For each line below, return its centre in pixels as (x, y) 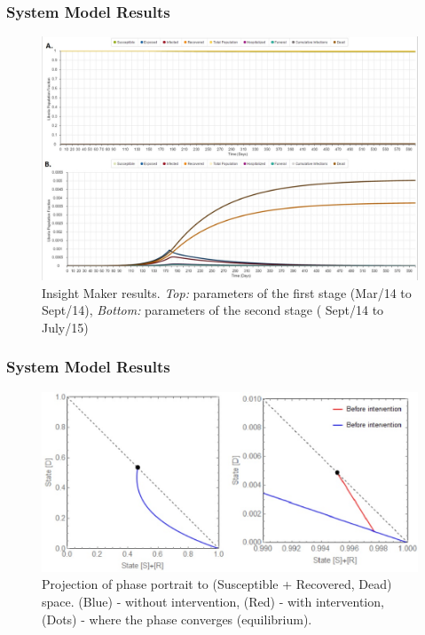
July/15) (65, 327)
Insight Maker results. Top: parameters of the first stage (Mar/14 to (227, 292)
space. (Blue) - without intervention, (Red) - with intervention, (213, 601)
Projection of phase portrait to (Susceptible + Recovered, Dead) (217, 584)
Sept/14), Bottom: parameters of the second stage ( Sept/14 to (213, 310)
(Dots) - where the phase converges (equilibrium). (177, 619)
